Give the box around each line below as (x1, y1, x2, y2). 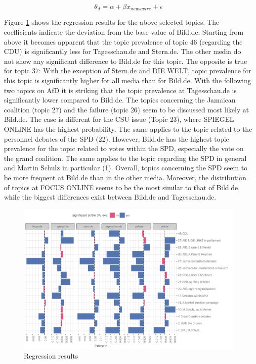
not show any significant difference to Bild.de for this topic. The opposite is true (4, 55, 247, 66)
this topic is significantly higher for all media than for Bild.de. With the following (4, 75, 251, 86)
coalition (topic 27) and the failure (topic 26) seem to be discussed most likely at (4, 104, 249, 114)
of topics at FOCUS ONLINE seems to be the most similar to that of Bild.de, (4, 182, 240, 192)
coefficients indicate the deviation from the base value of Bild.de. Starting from (4, 27, 244, 37)
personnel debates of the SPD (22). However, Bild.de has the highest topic (4, 133, 229, 144)
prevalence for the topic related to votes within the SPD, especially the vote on (4, 143, 244, 154)
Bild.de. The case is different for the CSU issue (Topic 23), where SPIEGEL (4, 114, 234, 124)
